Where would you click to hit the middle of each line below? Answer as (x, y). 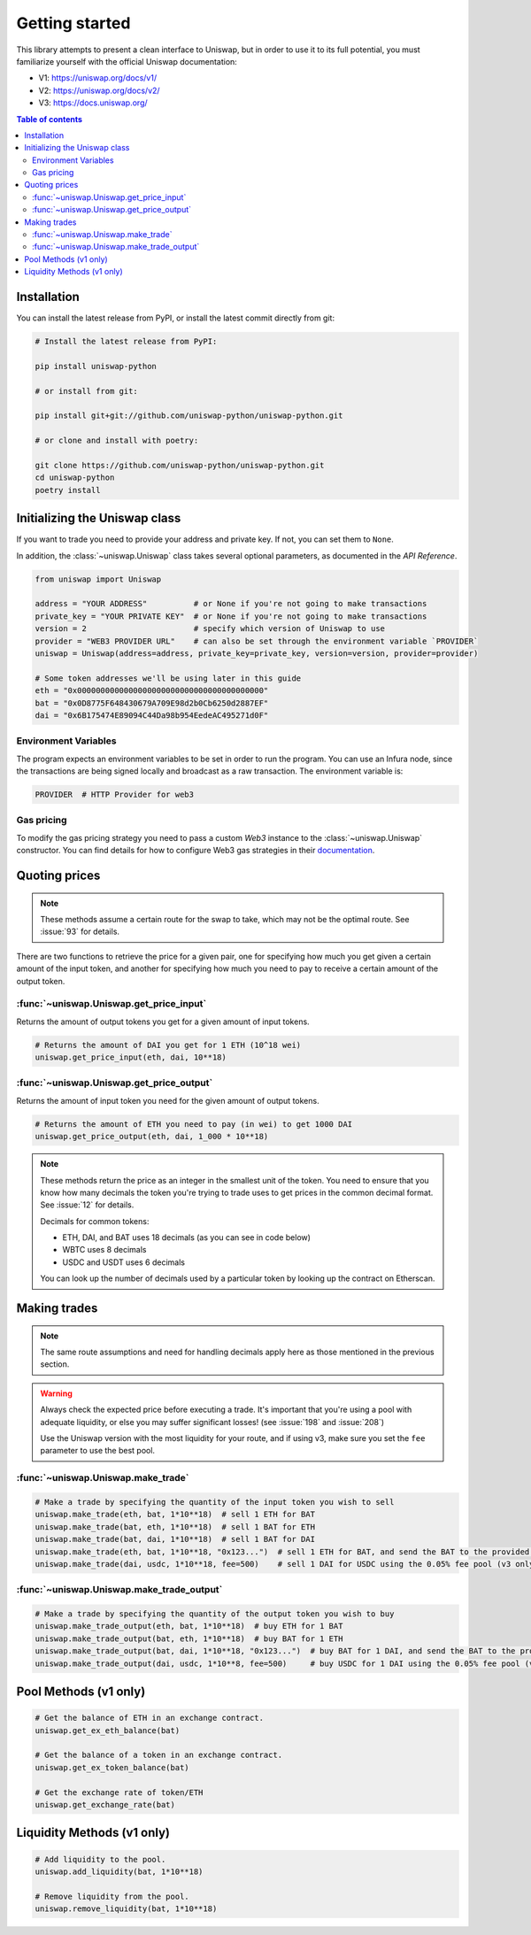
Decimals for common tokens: (95, 1221)
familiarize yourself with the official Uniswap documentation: (127, 61)
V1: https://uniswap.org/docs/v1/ (98, 78)
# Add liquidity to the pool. (100, 1859)
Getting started (73, 23)
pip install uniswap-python (96, 366)
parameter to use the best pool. (97, 1451)
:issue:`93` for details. (80, 932)
